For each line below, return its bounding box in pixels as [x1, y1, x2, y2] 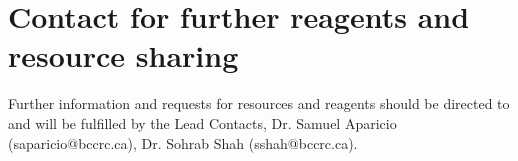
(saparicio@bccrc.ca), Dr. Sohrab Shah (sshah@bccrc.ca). [8, 132, 358, 153]
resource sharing [8, 35, 239, 76]
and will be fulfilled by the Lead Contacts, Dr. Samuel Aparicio [8, 112, 397, 133]
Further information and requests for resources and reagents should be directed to [8, 93, 510, 114]
